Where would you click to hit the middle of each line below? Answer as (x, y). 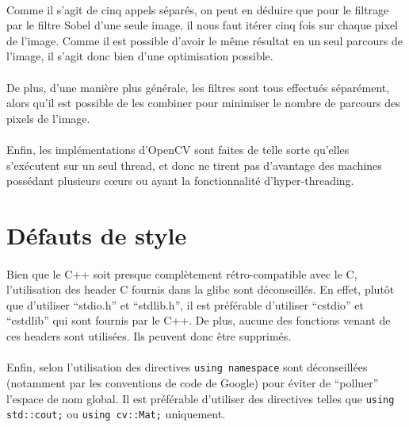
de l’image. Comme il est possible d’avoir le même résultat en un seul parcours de (204, 40)
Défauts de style (97, 235)
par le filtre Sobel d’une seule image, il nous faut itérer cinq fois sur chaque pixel (203, 25)
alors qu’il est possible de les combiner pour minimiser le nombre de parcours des (203, 103)
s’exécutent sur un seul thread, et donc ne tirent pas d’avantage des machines (194, 165)
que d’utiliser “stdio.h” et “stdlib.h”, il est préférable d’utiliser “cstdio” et (185, 304)
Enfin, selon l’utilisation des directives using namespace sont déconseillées (187, 367)
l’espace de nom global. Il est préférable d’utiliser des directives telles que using (201, 398)
